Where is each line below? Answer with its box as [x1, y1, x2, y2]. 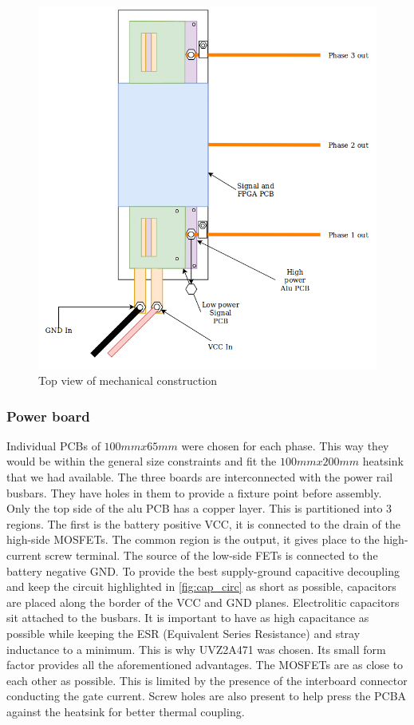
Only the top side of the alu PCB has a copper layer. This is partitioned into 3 [6, 500, 392, 517]
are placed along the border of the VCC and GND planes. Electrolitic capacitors [6, 593, 400, 610]
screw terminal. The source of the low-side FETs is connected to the [45, 547, 378, 564]
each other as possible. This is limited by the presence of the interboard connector [6, 672, 408, 688]
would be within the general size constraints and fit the [6, 453, 277, 469]
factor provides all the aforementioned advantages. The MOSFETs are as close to [6, 656, 404, 673]
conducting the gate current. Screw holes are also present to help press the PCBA [6, 687, 407, 704]
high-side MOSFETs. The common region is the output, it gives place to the [6, 531, 380, 548]
